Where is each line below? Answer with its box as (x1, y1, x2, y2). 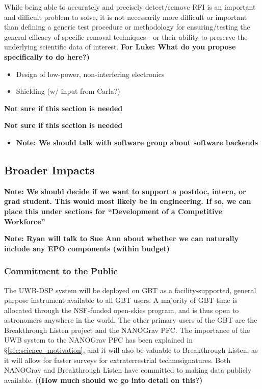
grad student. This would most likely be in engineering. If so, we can (4, 196, 251, 206)
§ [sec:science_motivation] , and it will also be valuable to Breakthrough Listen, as (4, 345, 258, 355)
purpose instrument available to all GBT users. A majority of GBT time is (4, 295, 238, 305)
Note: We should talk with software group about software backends (16, 137, 258, 147)
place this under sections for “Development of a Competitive (4, 205, 222, 216)
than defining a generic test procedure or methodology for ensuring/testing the (4, 21, 250, 32)
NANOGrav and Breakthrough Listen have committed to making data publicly (4, 365, 252, 375)
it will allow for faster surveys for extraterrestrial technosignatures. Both (4, 354, 231, 365)
